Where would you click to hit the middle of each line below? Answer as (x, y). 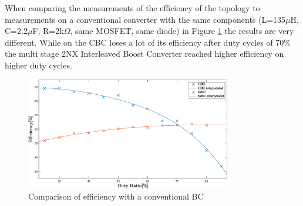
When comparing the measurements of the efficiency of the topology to (132, 8)
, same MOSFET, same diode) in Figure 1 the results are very (182, 31)
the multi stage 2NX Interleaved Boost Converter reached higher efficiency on (144, 54)
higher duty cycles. (38, 65)
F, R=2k (48, 31)
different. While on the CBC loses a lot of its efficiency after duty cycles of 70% (148, 42)
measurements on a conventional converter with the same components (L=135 (145, 19)
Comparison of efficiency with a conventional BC (116, 196)
